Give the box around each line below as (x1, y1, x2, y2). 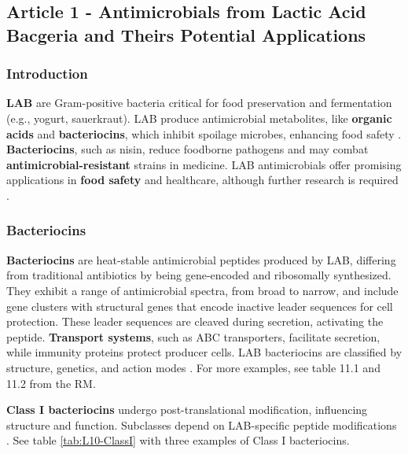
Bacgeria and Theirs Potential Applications (6, 22, 366, 46)
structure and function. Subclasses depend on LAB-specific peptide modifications (6, 416, 397, 433)
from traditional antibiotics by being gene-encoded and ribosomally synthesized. (6, 267, 391, 283)
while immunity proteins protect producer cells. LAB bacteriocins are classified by (6, 344, 402, 360)
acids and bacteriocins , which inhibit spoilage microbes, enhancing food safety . (6, 125, 402, 142)
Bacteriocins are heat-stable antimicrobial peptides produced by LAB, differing (6, 251, 396, 268)
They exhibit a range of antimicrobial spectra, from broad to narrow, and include (6, 282, 399, 298)
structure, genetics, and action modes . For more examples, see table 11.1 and (6, 359, 380, 375)
